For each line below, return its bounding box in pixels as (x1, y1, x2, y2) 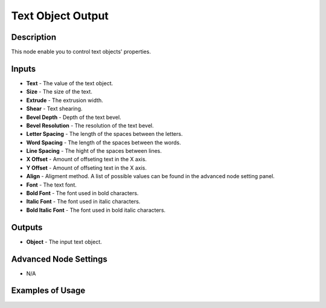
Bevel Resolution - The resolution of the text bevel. (26, 121, 154, 129)
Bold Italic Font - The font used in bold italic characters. (26, 206, 166, 214)
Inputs (11, 63, 36, 74)
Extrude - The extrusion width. (26, 97, 104, 104)
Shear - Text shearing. (26, 105, 83, 112)
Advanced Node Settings (11, 254, 108, 264)
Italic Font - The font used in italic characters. (26, 198, 141, 205)
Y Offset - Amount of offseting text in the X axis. (26, 164, 147, 172)
